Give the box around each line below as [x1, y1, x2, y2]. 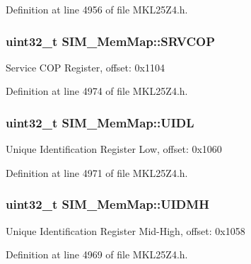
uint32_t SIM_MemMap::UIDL [6, 113, 194, 131]
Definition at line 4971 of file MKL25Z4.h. [6, 165, 188, 180]
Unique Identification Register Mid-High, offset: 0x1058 [6, 223, 245, 238]
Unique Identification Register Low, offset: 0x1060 [6, 142, 222, 156]
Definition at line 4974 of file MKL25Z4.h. [6, 84, 188, 98]
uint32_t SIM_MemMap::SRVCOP [6, 32, 216, 50]
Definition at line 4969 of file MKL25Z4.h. [6, 247, 188, 262]
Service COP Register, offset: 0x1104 [6, 59, 165, 74]
